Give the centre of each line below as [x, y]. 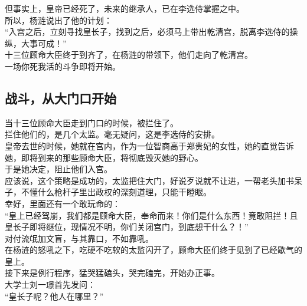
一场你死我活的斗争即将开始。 [63, 66]
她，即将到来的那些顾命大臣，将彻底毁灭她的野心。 [104, 157]
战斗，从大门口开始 [61, 98]
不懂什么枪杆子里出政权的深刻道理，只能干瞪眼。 [116, 192]
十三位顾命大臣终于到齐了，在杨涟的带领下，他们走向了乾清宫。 [129, 55]
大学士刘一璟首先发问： [50, 284]
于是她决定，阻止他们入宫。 [58, 169]
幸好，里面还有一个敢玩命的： [63, 203]
